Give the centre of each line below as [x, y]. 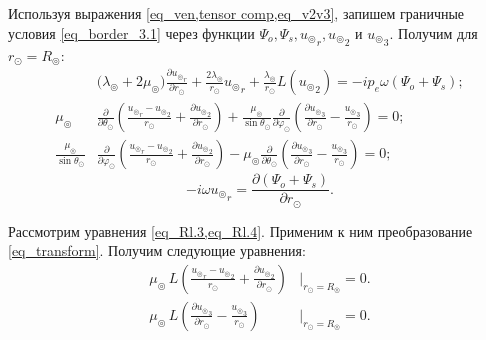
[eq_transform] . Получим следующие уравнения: [157, 250]
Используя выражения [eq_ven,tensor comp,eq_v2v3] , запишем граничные [236, 13]
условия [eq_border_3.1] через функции [131, 32]
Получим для [438, 32]
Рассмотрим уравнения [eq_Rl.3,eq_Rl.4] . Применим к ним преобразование [240, 230]
